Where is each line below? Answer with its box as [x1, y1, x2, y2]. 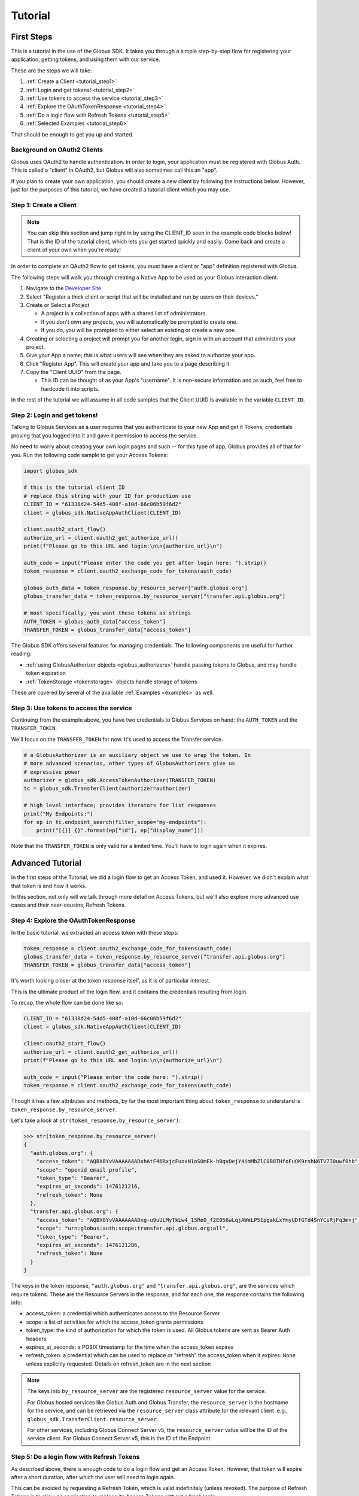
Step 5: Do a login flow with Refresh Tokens [11, 1453, 140, 1461]
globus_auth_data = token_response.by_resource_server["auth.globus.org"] [23, 585, 248, 592]
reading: [11, 650, 32, 658]
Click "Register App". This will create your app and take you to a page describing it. [26, 360, 232, 367]
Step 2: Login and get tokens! [11, 411, 98, 419]
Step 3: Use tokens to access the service [11, 704, 132, 712]
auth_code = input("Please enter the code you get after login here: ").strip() [23, 560, 267, 566]
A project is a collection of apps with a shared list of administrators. [41, 310, 208, 317]
